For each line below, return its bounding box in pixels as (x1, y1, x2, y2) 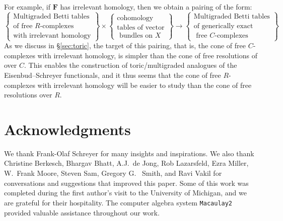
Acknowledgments (4, 119, 131, 139)
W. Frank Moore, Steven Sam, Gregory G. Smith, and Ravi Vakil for (4, 168, 222, 178)
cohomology (117, 14, 154, 22)
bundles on (119, 32, 153, 39)
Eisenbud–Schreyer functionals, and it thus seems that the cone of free (4, 69, 221, 80)
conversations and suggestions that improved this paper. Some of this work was (4, 177, 249, 188)
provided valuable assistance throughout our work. (4, 207, 160, 217)
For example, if (4, 2, 51, 12)
